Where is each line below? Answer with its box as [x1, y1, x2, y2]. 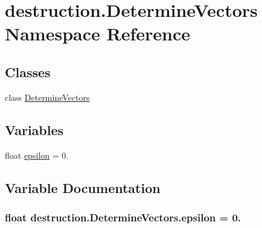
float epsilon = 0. [5, 148, 69, 161]
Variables [5, 120, 64, 139]
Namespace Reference [5, 21, 190, 46]
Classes [5, 62, 51, 81]
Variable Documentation [5, 178, 161, 197]
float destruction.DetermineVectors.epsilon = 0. [5, 209, 241, 224]
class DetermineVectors [5, 90, 90, 103]
